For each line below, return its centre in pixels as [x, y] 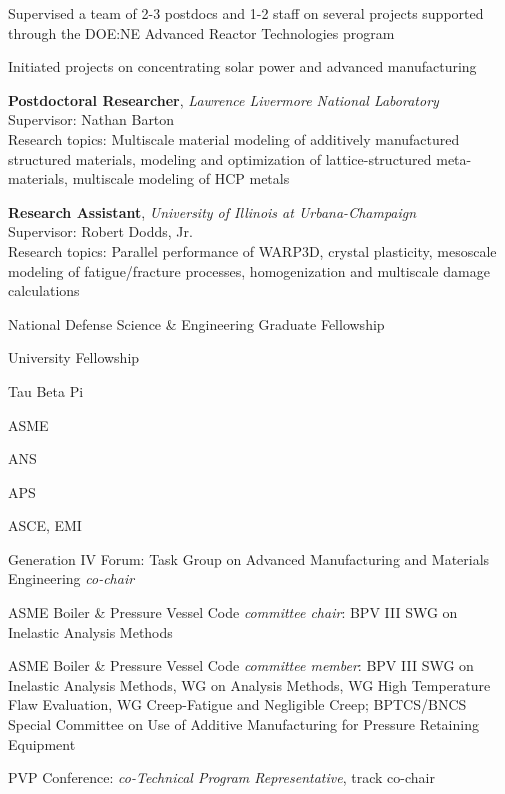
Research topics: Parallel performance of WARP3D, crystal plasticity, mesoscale [252, 250]
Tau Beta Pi [46, 390]
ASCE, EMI [45, 525]
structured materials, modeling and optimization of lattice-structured [220, 158]
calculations [44, 290]
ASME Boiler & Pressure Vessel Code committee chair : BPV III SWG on [233, 612]
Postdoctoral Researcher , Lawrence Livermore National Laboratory [223, 99]
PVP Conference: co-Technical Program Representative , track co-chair [221, 777]
